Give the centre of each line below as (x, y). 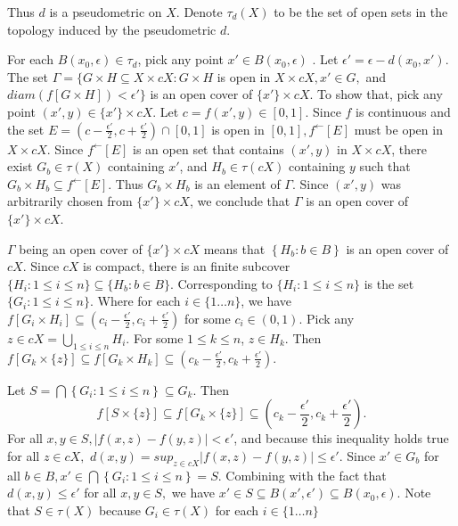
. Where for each (135, 301)
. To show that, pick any (376, 94)
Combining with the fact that (306, 475)
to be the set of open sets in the (361, 12)
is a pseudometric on (106, 12)
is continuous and (403, 111)
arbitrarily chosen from (70, 201)
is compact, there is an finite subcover (187, 266)
